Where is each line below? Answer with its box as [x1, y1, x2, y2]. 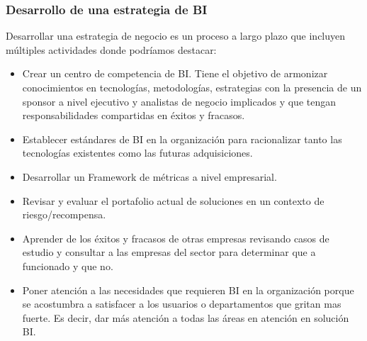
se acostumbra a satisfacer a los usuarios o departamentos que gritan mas [22, 296, 341, 311]
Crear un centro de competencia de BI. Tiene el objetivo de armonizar [22, 66, 328, 81]
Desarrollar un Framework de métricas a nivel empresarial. [22, 169, 277, 184]
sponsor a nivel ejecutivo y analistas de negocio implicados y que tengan [22, 94, 336, 108]
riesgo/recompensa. [22, 207, 106, 222]
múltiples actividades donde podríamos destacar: [6, 42, 217, 57]
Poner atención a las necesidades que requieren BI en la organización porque [22, 282, 354, 297]
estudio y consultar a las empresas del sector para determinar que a [22, 245, 316, 259]
